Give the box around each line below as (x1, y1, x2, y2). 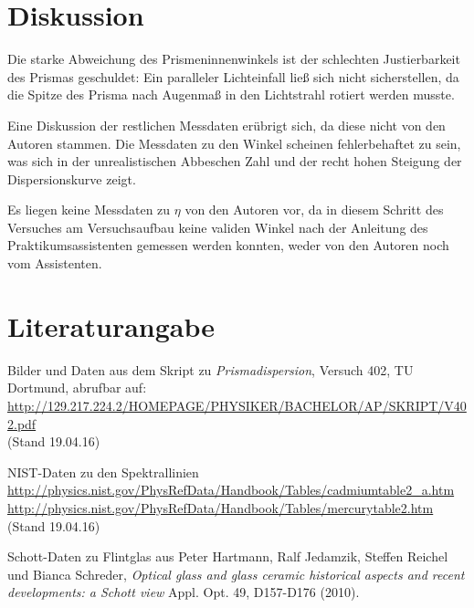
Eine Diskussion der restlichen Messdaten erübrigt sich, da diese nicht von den (7, 115, 446, 134)
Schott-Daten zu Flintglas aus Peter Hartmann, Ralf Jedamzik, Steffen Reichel (7, 547, 448, 566)
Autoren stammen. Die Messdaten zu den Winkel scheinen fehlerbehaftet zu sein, (7, 133, 461, 152)
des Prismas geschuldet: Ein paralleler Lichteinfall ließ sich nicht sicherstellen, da (7, 67, 459, 86)
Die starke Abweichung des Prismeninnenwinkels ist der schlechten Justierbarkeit (7, 49, 460, 68)
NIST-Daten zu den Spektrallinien (7, 462, 199, 481)
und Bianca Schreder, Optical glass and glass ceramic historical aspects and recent (7, 564, 465, 583)
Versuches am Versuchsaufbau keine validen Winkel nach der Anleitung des (7, 217, 428, 236)
